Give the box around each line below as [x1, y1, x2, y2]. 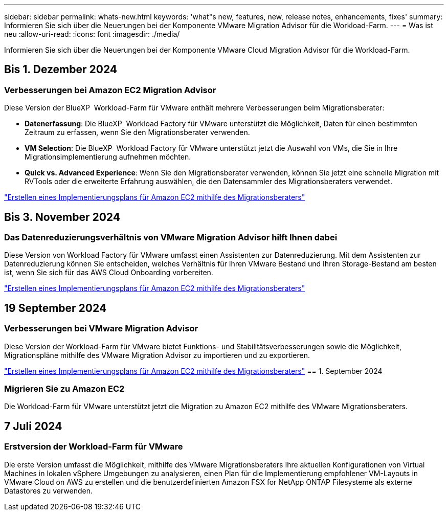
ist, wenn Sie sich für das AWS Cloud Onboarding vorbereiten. [4, 268, 213, 277]
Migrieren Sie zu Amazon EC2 [4, 384, 125, 394]
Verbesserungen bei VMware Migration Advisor [4, 323, 198, 334]
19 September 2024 [4, 301, 107, 315]
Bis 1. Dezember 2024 [4, 63, 118, 76]
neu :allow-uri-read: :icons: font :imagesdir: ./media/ [4, 30, 180, 38]
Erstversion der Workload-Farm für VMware [4, 441, 183, 452]
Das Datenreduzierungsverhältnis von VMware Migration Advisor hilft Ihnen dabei [4, 232, 338, 243]
